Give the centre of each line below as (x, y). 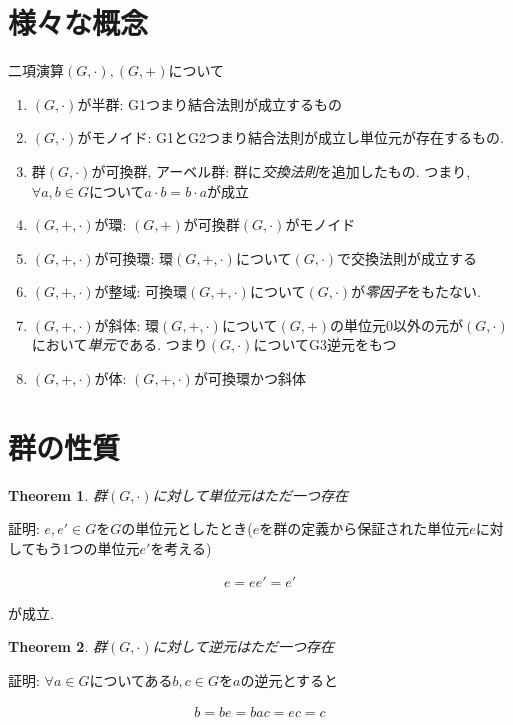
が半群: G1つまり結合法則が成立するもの (209, 103)
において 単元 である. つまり (119, 344)
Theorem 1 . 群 (57, 494)
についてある (131, 679)
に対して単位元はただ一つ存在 (250, 494)
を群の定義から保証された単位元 (364, 528)
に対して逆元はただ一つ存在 (243, 646)
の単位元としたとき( (187, 528)
